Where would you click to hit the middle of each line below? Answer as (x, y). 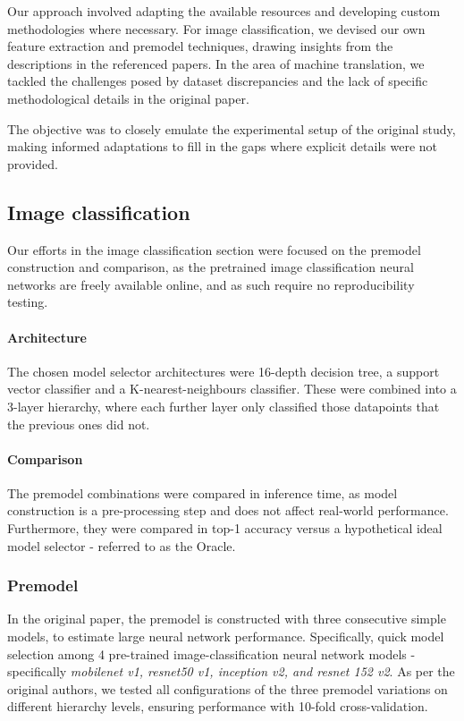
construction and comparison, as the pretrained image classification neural (211, 267)
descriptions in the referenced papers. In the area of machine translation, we (216, 63)
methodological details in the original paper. (128, 98)
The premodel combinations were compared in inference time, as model (202, 492)
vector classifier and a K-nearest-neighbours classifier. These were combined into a (232, 389)
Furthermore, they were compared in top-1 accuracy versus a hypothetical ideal (225, 528)
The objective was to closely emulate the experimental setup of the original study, (232, 128)
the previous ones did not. (79, 424)
